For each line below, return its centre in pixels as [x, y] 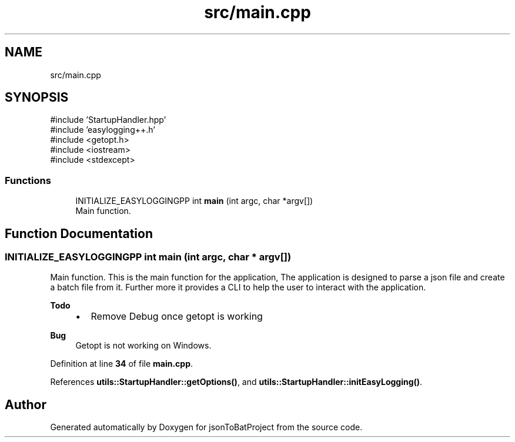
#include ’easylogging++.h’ [103, 130]
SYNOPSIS [37, 98]
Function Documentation [79, 233]
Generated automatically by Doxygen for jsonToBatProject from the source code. [206, 427]
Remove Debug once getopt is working [177, 317]
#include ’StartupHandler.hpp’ [108, 120]
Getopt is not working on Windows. [143, 346]
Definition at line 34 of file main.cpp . [122, 364]
